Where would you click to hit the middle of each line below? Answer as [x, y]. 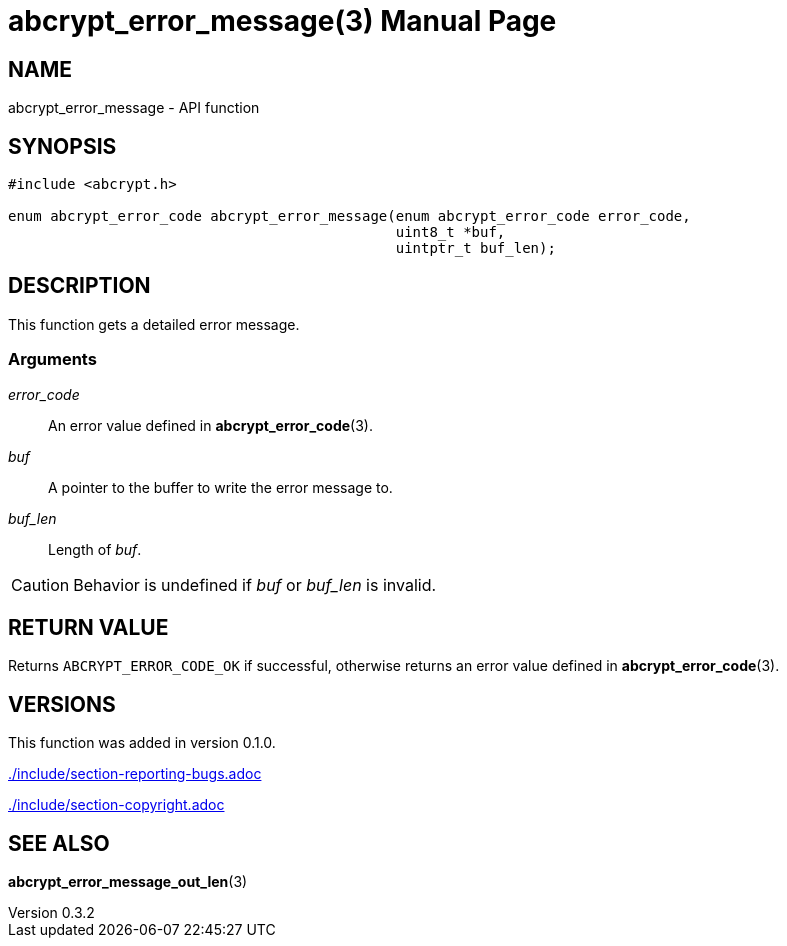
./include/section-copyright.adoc [116, 805]
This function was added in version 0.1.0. [142, 743]
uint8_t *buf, [450, 232]
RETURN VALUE [88, 628]
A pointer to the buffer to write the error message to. [220, 487]
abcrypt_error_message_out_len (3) [128, 882]
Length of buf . [95, 549]
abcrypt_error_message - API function [134, 108]
